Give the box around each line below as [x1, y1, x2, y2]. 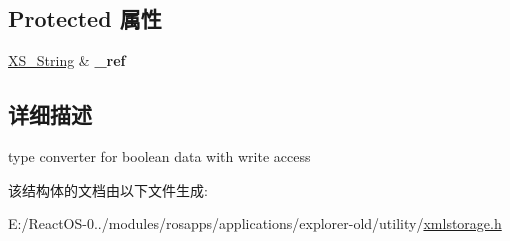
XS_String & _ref [8, 50, 126, 71]
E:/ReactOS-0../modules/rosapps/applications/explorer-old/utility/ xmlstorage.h [8, 213, 502, 234]
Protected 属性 [8, 3, 162, 34]
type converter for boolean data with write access [8, 146, 311, 166]
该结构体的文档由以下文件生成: [8, 179, 208, 200]
